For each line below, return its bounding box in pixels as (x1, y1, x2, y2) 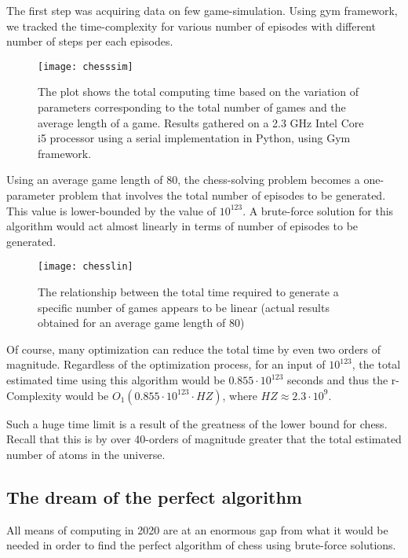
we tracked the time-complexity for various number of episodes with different (6, 17, 376, 34)
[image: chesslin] (38, 261, 133, 273)
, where (222, 387, 257, 403)
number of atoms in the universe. (6, 446, 166, 462)
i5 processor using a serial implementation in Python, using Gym (38, 130, 351, 146)
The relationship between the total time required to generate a (38, 284, 339, 300)
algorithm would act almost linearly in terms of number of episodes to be (6, 218, 359, 234)
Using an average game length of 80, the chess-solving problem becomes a (6, 171, 360, 188)
